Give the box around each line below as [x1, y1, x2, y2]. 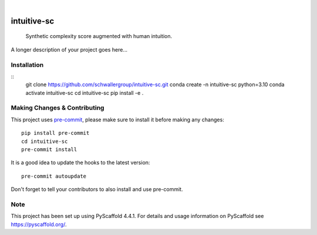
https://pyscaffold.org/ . [11, 220, 67, 228]
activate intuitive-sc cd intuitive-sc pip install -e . [25, 89, 144, 96]
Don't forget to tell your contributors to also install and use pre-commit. [11, 186, 183, 193]
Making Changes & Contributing [11, 104, 104, 112]
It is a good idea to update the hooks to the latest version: [11, 159, 150, 166]
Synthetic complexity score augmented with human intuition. [25, 33, 173, 40]
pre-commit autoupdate [21, 173, 87, 179]
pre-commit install [21, 147, 77, 153]
